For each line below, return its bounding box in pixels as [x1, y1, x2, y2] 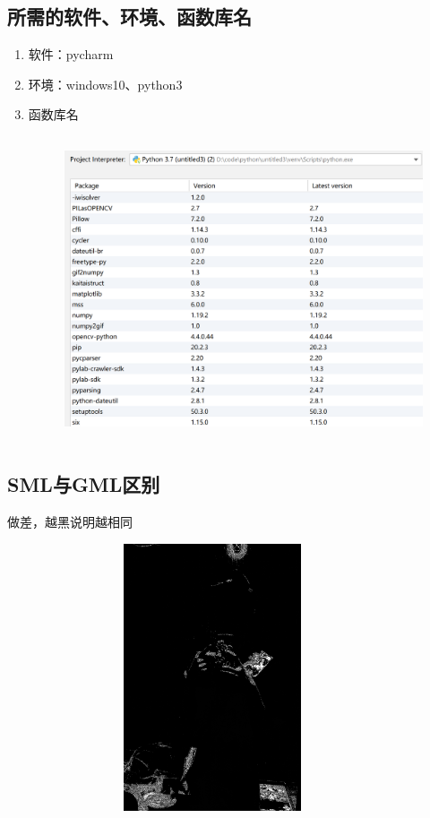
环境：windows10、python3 [28, 74, 183, 93]
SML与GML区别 [7, 470, 160, 498]
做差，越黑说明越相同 [7, 512, 133, 530]
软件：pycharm [28, 45, 114, 64]
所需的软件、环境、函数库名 [7, 3, 252, 30]
